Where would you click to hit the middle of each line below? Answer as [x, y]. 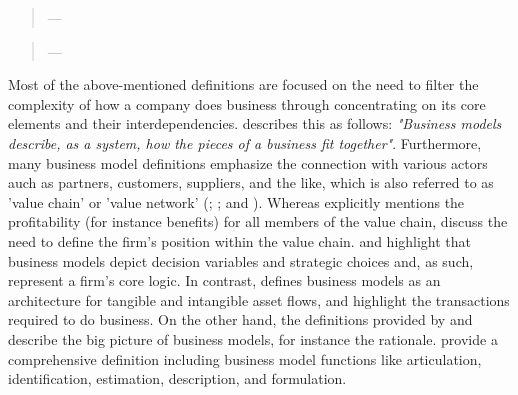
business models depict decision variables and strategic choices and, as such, [241, 260]
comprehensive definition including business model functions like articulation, [245, 358]
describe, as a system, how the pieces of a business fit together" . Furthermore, [245, 142]
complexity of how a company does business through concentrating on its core [247, 103]
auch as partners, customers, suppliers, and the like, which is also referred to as [251, 182]
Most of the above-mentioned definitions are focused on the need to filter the [243, 84]
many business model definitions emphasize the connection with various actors [248, 162]
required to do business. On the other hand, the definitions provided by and [240, 319]
